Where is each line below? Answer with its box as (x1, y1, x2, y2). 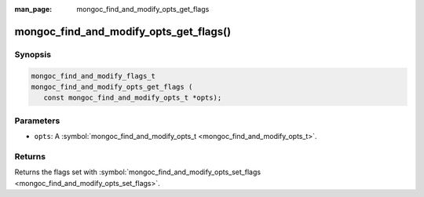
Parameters (14, 115, 60, 126)
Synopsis (14, 49, 51, 60)
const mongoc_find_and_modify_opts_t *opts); (43, 93, 222, 102)
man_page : (14, 5, 53, 13)
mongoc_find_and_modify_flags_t (31, 71, 156, 80)
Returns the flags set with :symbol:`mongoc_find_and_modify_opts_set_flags (14, 167, 261, 177)
